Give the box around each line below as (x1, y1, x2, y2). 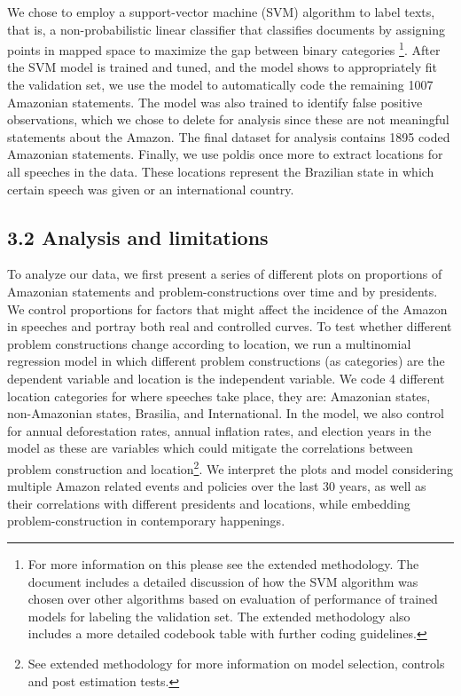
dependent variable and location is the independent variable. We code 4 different (7, 368, 445, 387)
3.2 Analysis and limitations (7, 223, 269, 250)
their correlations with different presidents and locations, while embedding (7, 494, 410, 512)
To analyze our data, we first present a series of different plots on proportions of (7, 265, 442, 283)
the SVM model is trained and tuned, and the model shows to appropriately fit (7, 58, 437, 76)
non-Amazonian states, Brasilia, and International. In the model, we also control (7, 404, 444, 423)
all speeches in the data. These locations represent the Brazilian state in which (7, 162, 434, 180)
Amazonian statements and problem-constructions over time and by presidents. (7, 281, 438, 300)
